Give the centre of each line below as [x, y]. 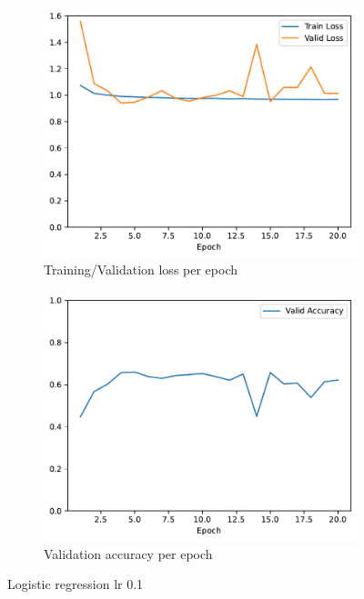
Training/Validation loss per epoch [141, 270]
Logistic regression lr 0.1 [76, 584]
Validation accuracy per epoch [128, 553]
